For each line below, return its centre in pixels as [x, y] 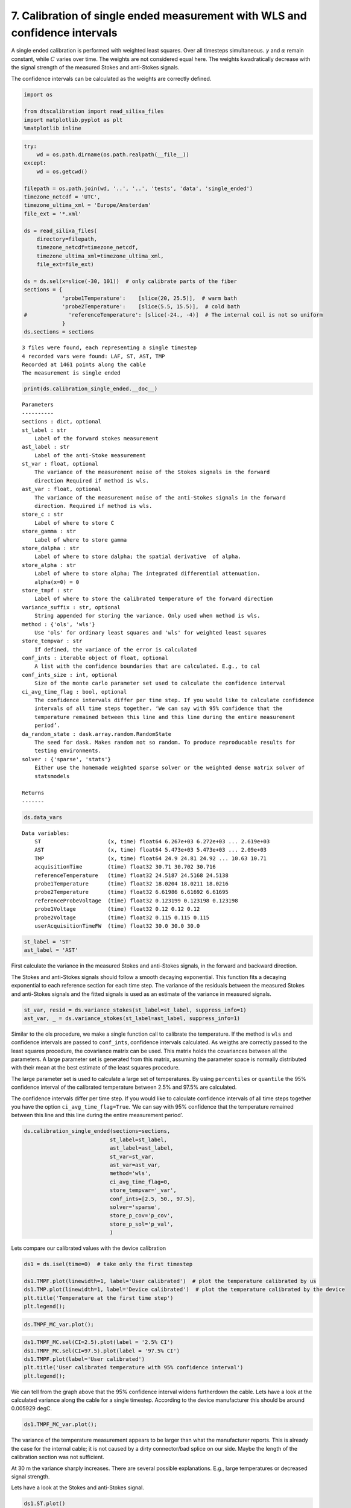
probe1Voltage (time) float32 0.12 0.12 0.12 [117, 909]
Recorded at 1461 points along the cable [84, 365]
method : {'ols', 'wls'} [58, 624]
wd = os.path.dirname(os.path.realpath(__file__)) [113, 155]
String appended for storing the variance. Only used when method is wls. [147, 616]
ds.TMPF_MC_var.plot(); [59, 1324]
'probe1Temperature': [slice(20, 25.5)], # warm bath [150, 298]
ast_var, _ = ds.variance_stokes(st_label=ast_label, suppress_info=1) [132, 1018]
